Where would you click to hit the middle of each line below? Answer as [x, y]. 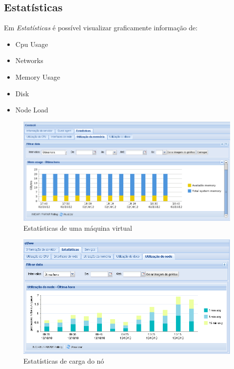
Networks [29, 60]
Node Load [32, 110]
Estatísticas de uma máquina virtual [78, 228]
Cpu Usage [32, 44]
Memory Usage [38, 76]
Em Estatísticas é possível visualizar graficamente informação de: [101, 28]
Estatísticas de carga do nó [64, 360]
